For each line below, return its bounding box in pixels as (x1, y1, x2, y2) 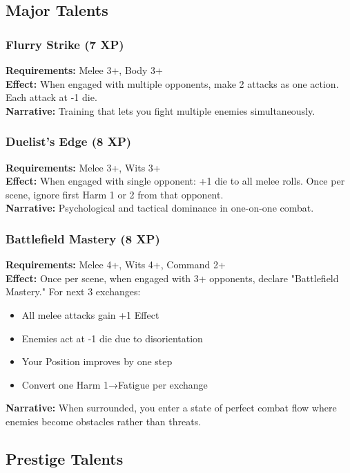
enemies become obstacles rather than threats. (6, 414, 202, 428)
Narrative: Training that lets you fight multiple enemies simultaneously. (6, 103, 315, 118)
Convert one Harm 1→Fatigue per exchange (21, 377, 208, 391)
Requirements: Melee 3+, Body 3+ (6, 63, 163, 77)
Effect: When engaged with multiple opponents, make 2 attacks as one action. (6, 76, 339, 91)
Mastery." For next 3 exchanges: (6, 284, 141, 299)
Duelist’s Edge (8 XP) (6, 133, 132, 150)
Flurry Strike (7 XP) (6, 35, 124, 53)
